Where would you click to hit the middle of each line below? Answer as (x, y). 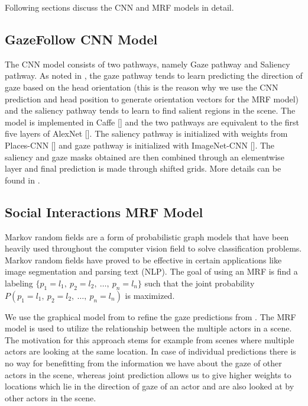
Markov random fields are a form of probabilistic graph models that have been (147, 236)
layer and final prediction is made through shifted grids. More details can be (143, 168)
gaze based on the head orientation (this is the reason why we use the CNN (142, 87)
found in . (22, 180)
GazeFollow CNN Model (81, 39)
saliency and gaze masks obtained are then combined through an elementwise (145, 157)
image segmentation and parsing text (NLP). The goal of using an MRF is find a (151, 271)
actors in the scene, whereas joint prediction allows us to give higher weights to (148, 374)
